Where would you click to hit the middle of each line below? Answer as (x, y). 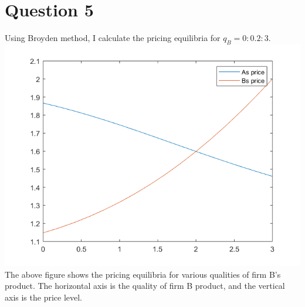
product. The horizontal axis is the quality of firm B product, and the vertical (145, 286)
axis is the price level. (44, 297)
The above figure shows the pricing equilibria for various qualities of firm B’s (143, 274)
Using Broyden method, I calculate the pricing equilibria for (113, 38)
